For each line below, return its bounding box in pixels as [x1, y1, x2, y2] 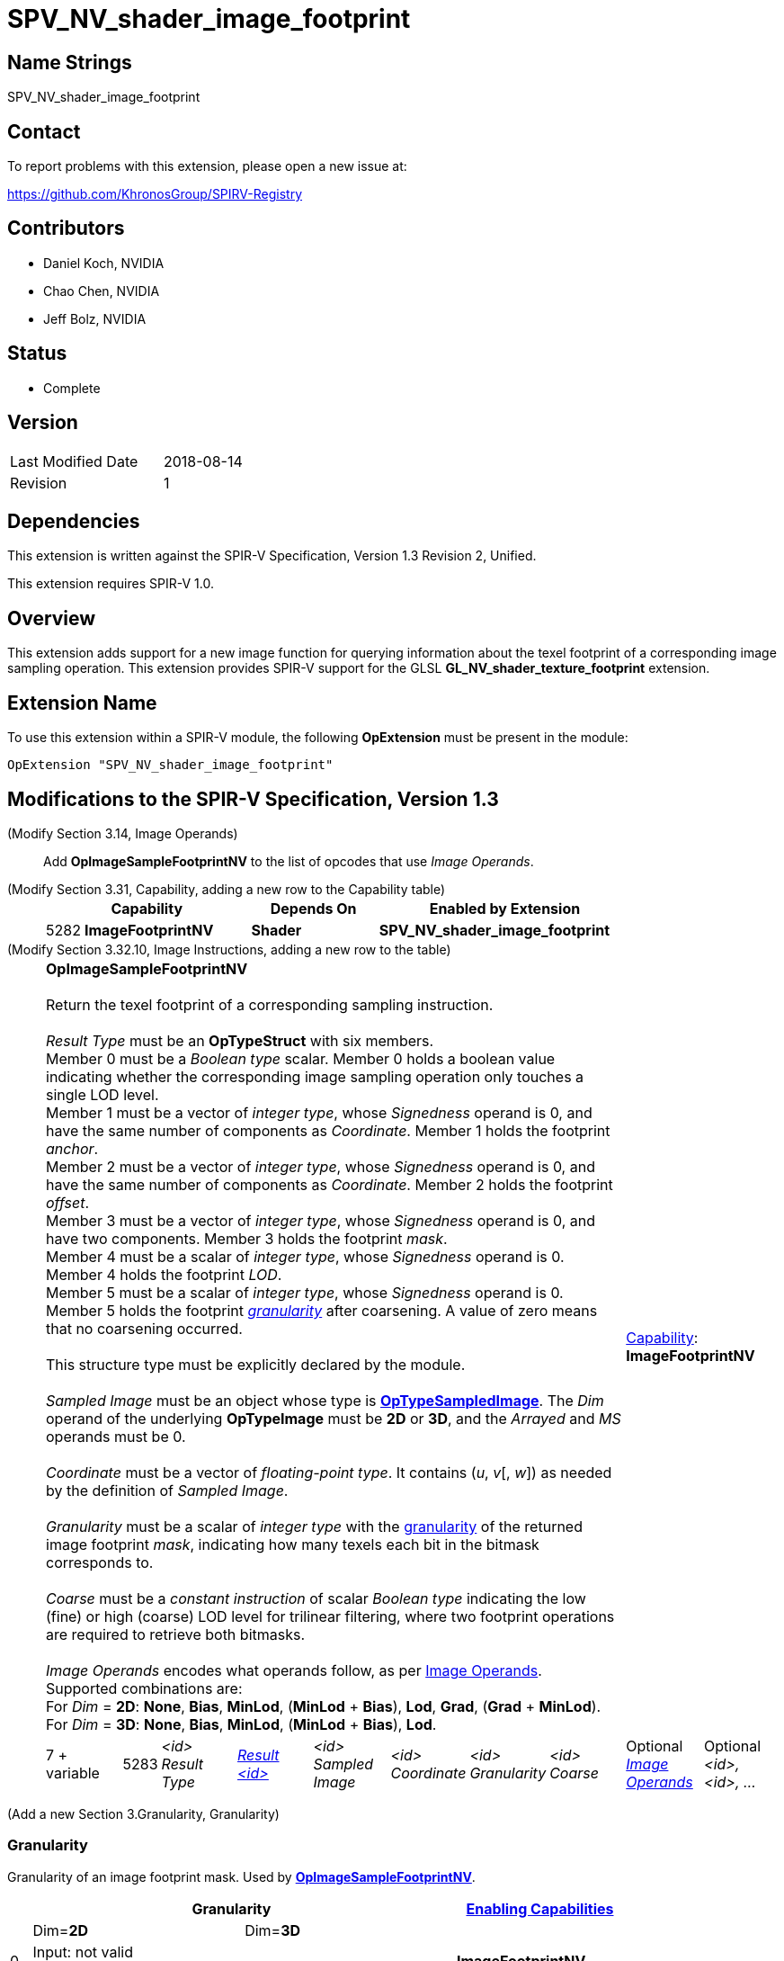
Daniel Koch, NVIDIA [43, 255, 165, 271]
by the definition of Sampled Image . [46, 1481, 289, 1500]
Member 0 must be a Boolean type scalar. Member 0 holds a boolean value [46, 1049, 556, 1068]
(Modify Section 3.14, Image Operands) [7, 825, 238, 841]
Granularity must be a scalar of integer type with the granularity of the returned [46, 1517, 583, 1536]
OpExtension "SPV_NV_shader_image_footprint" [7, 757, 334, 773]
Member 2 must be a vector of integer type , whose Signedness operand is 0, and [46, 1157, 595, 1176]
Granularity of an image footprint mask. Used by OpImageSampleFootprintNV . [7, 1868, 476, 1885]
